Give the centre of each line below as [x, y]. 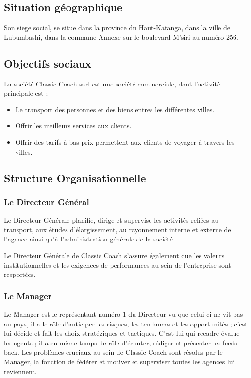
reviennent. [20, 371]
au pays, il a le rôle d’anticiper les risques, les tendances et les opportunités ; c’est [126, 323]
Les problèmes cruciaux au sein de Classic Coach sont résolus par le [122, 352]
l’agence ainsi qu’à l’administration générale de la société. [89, 239]
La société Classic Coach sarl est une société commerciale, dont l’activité [112, 83]
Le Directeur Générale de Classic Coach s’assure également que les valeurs [114, 255]
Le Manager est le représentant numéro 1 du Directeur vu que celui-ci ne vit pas [124, 314]
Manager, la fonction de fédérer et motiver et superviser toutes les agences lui [119, 361]
